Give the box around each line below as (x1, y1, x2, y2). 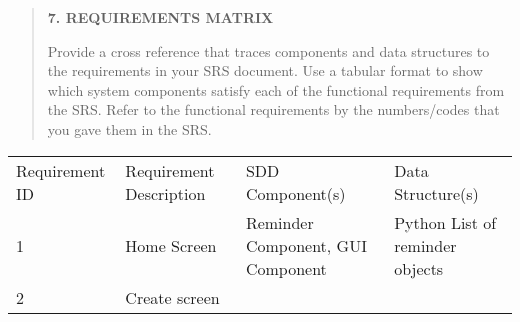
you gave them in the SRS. (47, 118, 212, 139)
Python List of (394, 210, 497, 234)
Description (125, 181, 206, 205)
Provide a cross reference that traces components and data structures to (47, 40, 490, 61)
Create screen (125, 285, 220, 309)
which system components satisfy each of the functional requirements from (47, 79, 505, 100)
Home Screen (125, 233, 217, 257)
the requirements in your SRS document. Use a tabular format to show (47, 60, 483, 81)
